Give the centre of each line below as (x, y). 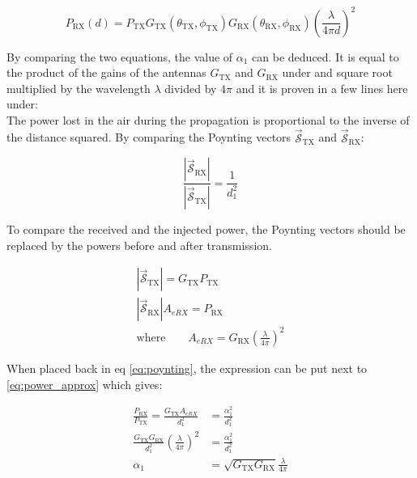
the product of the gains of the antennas (106, 72)
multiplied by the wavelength (79, 88)
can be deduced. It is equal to (326, 56)
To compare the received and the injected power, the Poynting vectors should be (206, 229)
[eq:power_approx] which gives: (85, 384)
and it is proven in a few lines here (322, 88)
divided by (191, 88)
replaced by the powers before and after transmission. (139, 245)
